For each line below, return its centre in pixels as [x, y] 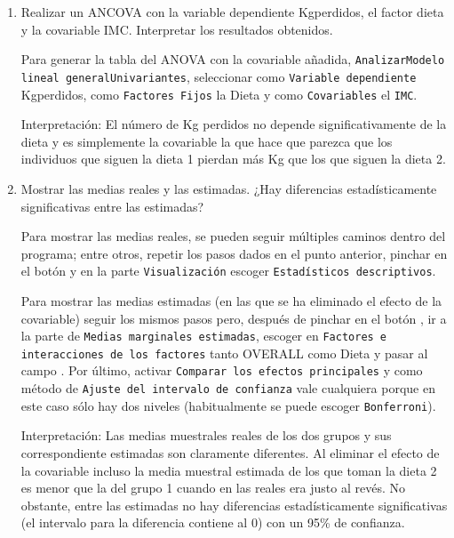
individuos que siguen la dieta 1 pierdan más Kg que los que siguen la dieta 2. [233, 159]
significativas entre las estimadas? [112, 206]
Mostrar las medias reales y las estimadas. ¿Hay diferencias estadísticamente [229, 188]
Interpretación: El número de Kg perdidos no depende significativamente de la [234, 124]
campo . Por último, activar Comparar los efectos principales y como [222, 370]
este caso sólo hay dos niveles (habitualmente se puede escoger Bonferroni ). [228, 405]
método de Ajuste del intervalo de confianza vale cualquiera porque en [228, 388]
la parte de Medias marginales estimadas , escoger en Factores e [204, 336]
